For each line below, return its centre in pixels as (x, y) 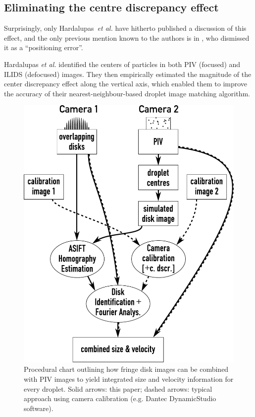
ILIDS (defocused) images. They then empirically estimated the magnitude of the (128, 74)
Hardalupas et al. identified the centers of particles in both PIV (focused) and (122, 64)
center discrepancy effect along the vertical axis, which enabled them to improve (126, 84)
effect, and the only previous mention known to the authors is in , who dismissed (127, 37)
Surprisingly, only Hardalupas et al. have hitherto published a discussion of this (125, 28)
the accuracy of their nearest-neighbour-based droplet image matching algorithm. (127, 93)
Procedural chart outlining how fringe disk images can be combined (126, 369)
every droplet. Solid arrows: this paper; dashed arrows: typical (118, 388)
